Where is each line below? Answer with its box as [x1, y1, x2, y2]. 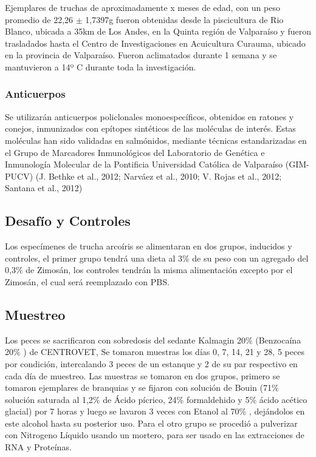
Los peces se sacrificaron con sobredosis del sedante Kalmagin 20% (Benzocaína [5, 333, 301, 346]
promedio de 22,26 [5, 13, 74, 25]
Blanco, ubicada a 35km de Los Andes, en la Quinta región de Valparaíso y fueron [5, 25, 311, 38]
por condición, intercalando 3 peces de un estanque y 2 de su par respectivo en [5, 357, 298, 370]
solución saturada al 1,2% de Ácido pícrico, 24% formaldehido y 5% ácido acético [5, 393, 307, 405]
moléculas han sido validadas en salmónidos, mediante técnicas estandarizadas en [5, 134, 307, 146]
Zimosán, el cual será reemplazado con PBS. [5, 275, 170, 288]
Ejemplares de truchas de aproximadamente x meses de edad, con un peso [5, 1, 280, 13]
